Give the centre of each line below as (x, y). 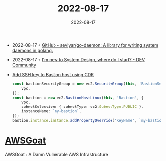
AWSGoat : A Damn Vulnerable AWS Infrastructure (56, 154)
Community (24, 65)
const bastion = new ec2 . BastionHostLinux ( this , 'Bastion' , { (78, 98)
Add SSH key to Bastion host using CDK (53, 74)
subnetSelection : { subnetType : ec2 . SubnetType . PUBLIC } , (83, 107)
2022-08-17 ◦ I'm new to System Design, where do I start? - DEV (79, 59)
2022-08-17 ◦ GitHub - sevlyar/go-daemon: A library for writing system (85, 45)
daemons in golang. (32, 50)
